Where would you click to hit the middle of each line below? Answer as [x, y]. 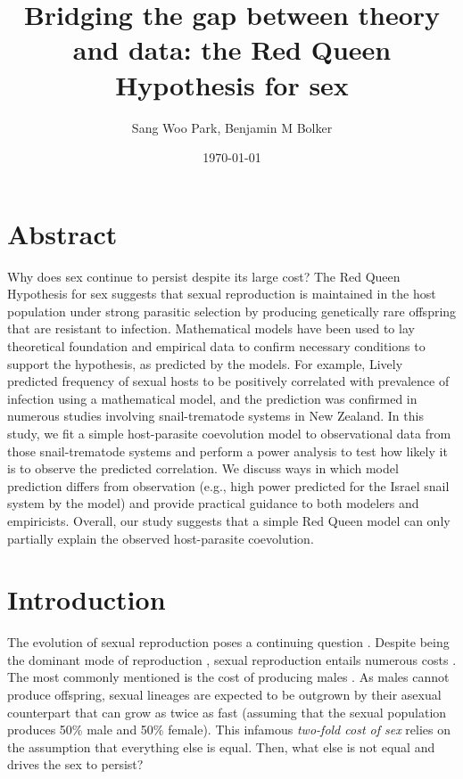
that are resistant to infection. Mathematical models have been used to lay [211, 328]
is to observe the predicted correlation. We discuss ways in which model [203, 468]
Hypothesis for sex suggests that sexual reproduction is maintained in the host [222, 294]
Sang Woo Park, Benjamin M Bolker [232, 127]
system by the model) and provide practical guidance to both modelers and [213, 503]
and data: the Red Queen [232, 49]
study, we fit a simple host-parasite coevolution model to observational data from [229, 433]
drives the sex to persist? [75, 764]
